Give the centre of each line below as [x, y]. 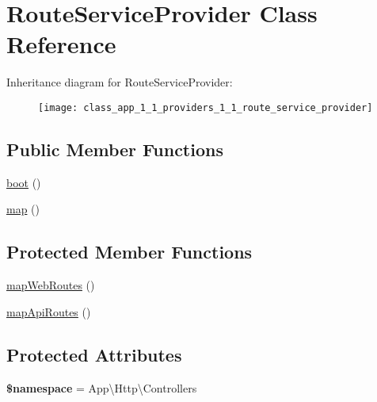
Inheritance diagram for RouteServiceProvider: [120, 82]
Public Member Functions [115, 149]
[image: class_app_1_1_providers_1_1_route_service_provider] [206, 107]
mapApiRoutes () [49, 311]
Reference [61, 44]
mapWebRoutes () [51, 285]
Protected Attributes [94, 354]
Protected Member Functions [129, 252]
